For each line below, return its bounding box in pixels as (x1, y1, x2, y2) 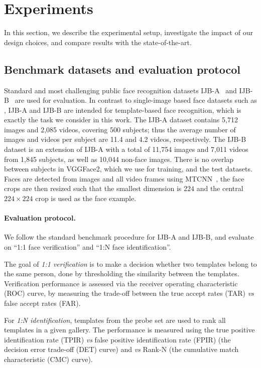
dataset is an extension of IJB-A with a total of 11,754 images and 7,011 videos (4, 144, 248, 154)
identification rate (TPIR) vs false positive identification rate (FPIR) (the (4, 334, 231, 344)
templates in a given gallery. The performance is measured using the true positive (4, 324, 255, 335)
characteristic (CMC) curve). (4, 353, 93, 364)
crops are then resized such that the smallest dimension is (4, 183, 182, 194)
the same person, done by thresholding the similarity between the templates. (4, 268, 239, 279)
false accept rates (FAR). (4, 298, 81, 308)
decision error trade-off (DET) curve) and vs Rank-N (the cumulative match (4, 344, 239, 354)
